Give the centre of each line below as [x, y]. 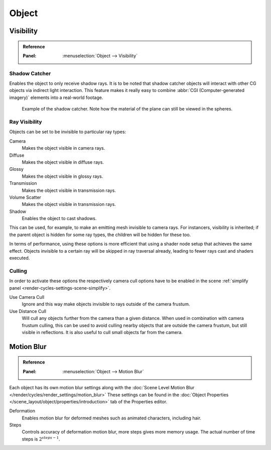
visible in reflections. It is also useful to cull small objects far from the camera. [102, 332]
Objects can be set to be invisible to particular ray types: [68, 132]
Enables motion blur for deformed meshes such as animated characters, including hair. [112, 418]
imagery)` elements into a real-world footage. [56, 97]
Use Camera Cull [27, 297]
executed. [20, 258]
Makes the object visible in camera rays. [63, 148]
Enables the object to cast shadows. [59, 218]
